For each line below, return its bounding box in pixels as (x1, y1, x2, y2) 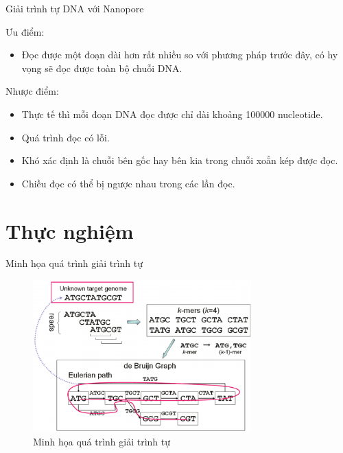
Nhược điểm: (5, 84, 59, 98)
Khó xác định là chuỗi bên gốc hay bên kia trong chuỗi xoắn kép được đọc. (21, 153, 338, 167)
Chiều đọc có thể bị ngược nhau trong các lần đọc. (21, 176, 235, 190)
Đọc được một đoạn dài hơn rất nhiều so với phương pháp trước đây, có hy (21, 47, 338, 62)
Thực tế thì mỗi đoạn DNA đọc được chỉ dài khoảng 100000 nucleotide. (21, 106, 323, 121)
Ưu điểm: (5, 24, 45, 38)
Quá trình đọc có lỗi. (21, 130, 110, 144)
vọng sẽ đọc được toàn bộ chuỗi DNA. (21, 60, 182, 75)
